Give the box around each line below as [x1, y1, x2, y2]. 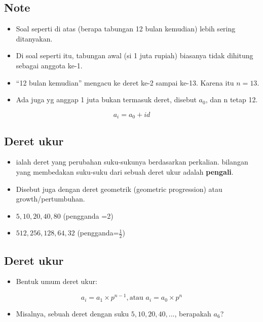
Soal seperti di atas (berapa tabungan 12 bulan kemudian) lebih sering [16, 23, 236, 34]
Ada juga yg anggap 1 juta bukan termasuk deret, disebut [16, 94, 197, 105]
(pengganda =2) [63, 210, 114, 221]
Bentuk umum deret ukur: [16, 276, 97, 287]
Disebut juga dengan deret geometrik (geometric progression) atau [16, 183, 222, 194]
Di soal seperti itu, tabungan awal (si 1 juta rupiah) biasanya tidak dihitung [16, 50, 253, 61]
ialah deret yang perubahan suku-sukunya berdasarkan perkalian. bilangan [16, 156, 248, 167]
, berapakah [174, 308, 211, 318]
